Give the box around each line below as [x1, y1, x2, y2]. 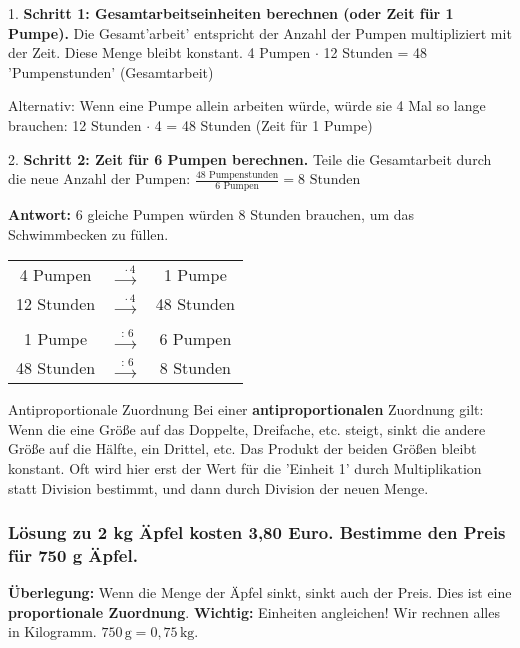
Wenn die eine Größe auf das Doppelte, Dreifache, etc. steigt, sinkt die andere [8, 418, 486, 439]
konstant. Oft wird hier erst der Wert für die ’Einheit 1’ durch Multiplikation [8, 457, 482, 478]
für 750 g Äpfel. [8, 542, 138, 567]
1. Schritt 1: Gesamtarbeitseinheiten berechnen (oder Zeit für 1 [8, 3, 454, 23]
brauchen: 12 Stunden [8, 114, 142, 135]
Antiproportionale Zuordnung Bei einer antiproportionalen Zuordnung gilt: [8, 399, 484, 420]
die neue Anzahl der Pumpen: [8, 168, 191, 189]
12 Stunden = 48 [323, 42, 428, 63]
